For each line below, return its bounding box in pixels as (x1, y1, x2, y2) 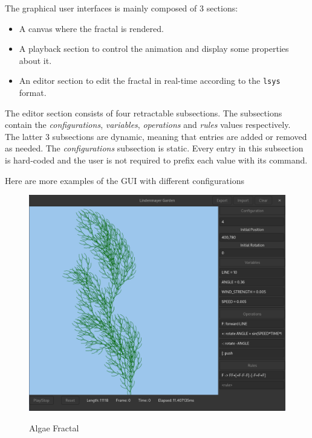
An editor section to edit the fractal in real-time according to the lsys (19, 74, 281, 87)
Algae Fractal (29, 421, 79, 434)
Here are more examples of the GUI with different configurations (5, 174, 244, 186)
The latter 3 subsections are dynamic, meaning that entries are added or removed (5, 130, 307, 142)
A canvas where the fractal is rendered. (19, 22, 164, 34)
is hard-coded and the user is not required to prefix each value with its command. (5, 154, 308, 166)
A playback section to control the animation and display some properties (19, 42, 289, 55)
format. (19, 86, 47, 99)
